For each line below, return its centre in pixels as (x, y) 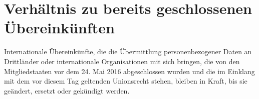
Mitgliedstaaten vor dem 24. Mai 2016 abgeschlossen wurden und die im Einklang (129, 71)
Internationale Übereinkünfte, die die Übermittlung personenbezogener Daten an (128, 51)
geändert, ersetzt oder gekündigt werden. (67, 90)
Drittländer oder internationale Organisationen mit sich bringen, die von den (122, 61)
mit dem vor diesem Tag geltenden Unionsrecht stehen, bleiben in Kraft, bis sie (126, 81)
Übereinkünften (59, 28)
